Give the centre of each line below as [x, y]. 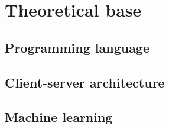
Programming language [77, 47]
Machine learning [59, 117]
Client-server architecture [85, 82]
